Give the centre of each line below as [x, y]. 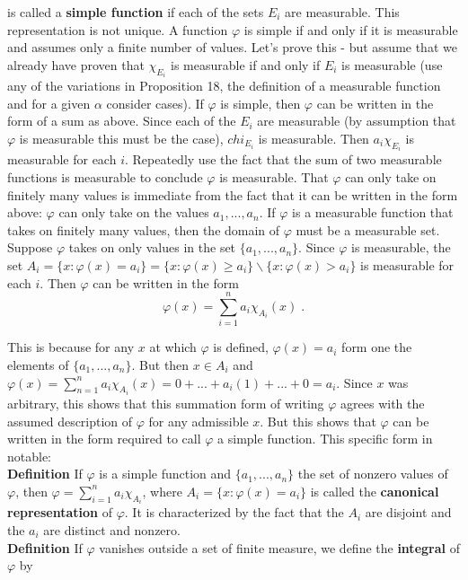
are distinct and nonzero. [112, 529]
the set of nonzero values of [373, 474]
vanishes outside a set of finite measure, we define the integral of [279, 547]
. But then [160, 364]
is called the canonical [375, 491]
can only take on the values [134, 212]
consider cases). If [155, 103]
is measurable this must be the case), [121, 138]
